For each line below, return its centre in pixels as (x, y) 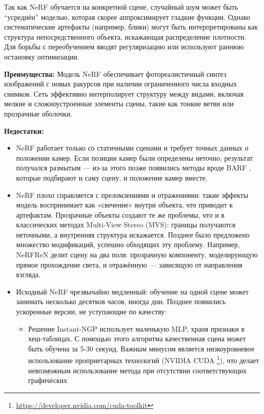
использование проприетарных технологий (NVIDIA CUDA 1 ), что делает (144, 360)
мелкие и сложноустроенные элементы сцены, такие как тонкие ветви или (119, 104)
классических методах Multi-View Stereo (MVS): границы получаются (126, 225)
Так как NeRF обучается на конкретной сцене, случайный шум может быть (121, 7)
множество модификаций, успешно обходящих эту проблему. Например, (128, 244)
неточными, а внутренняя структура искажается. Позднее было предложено (133, 234)
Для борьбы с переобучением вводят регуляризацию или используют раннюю (124, 47)
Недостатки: (24, 130)
